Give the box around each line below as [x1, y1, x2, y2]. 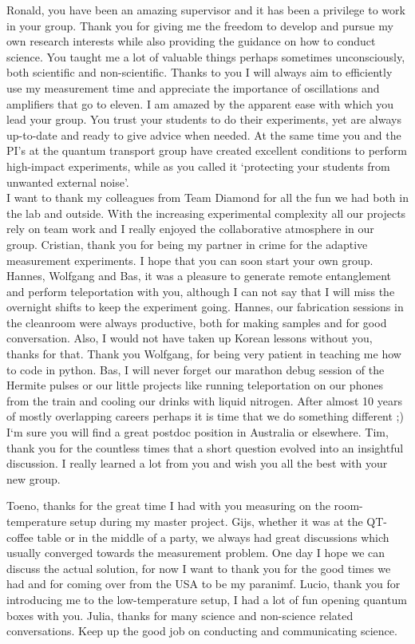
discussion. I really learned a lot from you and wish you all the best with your [6, 455, 388, 472]
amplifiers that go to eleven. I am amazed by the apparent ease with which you [6, 95, 394, 112]
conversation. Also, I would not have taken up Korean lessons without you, [6, 330, 373, 346]
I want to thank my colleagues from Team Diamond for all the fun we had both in [6, 189, 409, 206]
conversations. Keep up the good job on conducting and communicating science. [6, 622, 397, 639]
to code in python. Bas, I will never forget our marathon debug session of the [6, 361, 385, 377]
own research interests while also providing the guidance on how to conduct [6, 33, 376, 49]
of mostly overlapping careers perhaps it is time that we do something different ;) [6, 408, 404, 425]
